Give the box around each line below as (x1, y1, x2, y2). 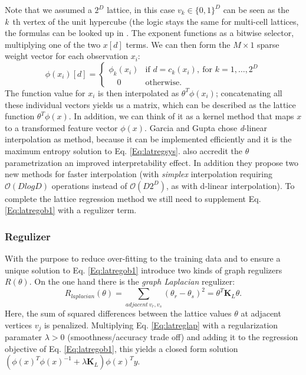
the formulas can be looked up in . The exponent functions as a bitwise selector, (5, 27, 294, 39)
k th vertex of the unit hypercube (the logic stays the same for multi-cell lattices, (5, 15, 299, 27)
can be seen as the (223, 4, 289, 15)
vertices (5, 318, 32, 331)
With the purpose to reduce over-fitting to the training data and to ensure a (5, 252, 281, 265)
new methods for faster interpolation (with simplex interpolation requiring (5, 168, 272, 180)
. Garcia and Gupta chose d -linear (144, 121, 267, 133)
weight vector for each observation (5, 50, 129, 62)
